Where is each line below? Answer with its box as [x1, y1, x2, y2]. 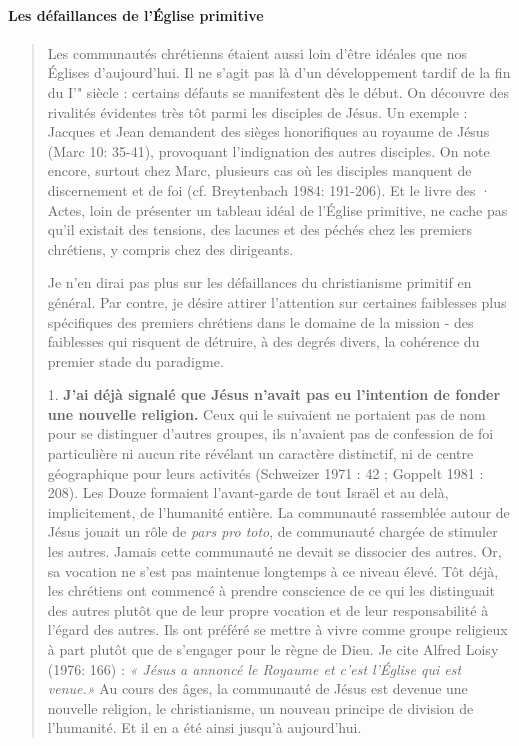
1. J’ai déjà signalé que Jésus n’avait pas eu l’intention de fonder [47, 384, 501, 405]
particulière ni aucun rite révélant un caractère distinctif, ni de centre [47, 443, 474, 464]
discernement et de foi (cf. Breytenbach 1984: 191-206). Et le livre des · [47, 179, 491, 200]
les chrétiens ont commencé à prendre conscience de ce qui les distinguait [47, 580, 496, 601]
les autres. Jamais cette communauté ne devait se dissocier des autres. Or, [47, 541, 502, 562]
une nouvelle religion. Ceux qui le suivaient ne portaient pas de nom [47, 403, 486, 424]
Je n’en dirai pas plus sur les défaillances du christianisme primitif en [47, 272, 472, 293]
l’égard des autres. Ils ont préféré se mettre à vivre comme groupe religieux [47, 619, 508, 640]
